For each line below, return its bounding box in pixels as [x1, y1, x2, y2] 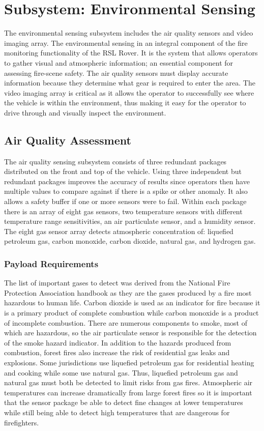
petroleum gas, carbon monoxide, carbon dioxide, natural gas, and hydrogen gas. [4, 236, 256, 246]
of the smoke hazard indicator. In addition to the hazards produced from [4, 337, 231, 348]
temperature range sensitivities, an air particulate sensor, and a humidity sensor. [4, 216, 256, 226]
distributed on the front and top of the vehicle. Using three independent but [4, 166, 242, 177]
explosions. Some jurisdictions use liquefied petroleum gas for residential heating [4, 357, 254, 367]
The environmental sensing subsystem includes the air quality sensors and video [4, 27, 253, 38]
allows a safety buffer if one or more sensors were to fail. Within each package [4, 196, 247, 207]
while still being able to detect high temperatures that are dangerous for [4, 407, 230, 417]
